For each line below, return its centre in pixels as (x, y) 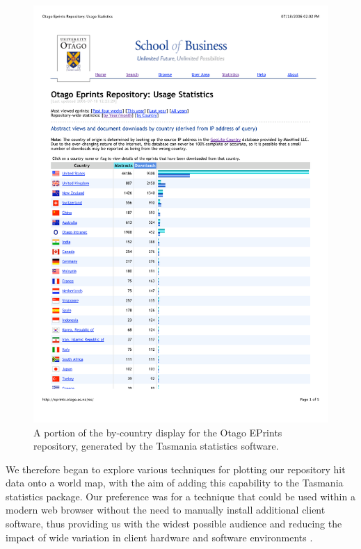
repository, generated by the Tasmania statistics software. (156, 446)
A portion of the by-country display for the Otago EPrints (158, 432)
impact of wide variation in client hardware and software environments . (159, 537)
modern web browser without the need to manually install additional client (166, 510)
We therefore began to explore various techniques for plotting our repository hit (176, 469)
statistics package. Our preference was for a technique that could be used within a (180, 496)
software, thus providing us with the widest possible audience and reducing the (174, 524)
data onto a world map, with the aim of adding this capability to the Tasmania (175, 483)
